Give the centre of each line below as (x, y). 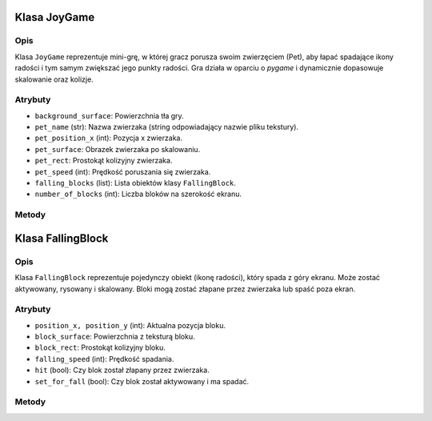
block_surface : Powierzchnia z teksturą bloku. (115, 337)
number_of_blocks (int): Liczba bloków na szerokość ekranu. (138, 194)
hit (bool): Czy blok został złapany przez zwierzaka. (122, 370)
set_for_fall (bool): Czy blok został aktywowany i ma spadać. (142, 381)
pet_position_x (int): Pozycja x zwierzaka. (109, 138)
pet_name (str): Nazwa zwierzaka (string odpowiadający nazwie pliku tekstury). (167, 127)
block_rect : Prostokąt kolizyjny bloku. (100, 347)
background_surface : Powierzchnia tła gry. (109, 115)
